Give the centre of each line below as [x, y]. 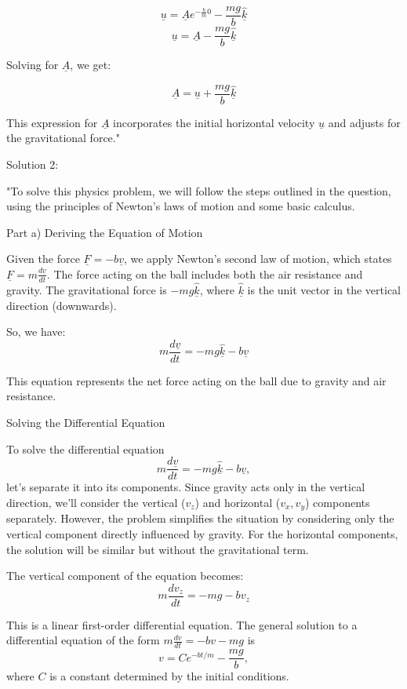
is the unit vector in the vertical [324, 289]
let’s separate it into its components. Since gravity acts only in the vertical [186, 487]
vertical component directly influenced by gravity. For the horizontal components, [202, 533]
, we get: [91, 65]
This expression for [52, 122]
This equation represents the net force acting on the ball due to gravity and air [196, 380]
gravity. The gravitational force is [87, 289]
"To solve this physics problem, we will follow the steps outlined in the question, [199, 190]
